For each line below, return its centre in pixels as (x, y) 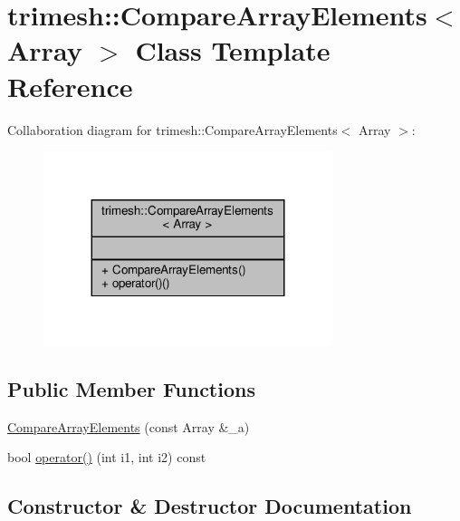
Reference (70, 86)
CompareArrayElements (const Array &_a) (129, 426)
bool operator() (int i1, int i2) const (107, 457)
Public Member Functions (131, 388)
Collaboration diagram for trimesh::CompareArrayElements (172, 129)
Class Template (233, 50)
